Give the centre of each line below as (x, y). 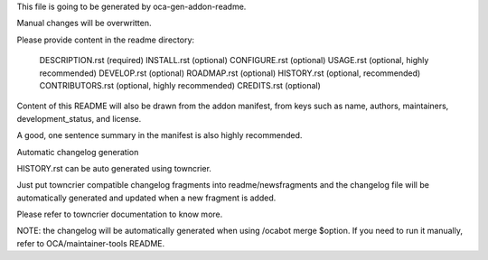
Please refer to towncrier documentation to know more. (120, 214)
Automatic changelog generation (78, 152)
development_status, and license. (79, 118)
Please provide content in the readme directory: (105, 40)
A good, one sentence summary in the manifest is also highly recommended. (160, 135)
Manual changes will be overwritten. (84, 23)
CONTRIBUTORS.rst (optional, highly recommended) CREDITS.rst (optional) (180, 85)
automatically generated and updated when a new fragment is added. (146, 198)
